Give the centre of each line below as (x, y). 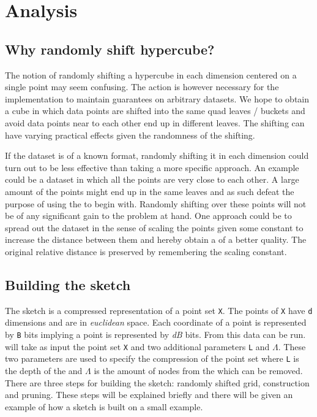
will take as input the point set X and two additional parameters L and (137, 346)
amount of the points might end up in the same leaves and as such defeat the (150, 191)
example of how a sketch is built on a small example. (104, 406)
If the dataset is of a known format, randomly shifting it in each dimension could (157, 155)
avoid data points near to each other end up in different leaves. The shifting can (155, 122)
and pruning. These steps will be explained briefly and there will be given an (149, 395)
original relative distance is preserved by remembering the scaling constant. (146, 251)
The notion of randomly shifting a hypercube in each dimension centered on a (151, 75)
